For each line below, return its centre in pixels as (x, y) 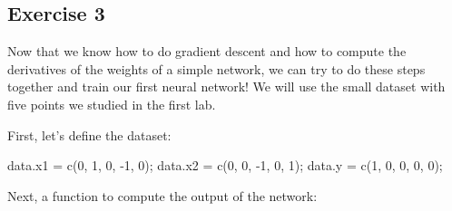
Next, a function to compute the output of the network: (162, 195)
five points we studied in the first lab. (112, 104)
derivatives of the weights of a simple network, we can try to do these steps (216, 68)
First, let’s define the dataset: (89, 134)
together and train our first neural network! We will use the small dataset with (226, 86)
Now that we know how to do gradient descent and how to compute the (207, 51)
